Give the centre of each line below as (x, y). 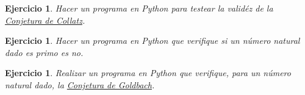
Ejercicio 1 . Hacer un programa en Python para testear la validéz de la (139, 8)
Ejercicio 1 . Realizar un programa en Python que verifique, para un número (148, 73)
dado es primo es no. (44, 52)
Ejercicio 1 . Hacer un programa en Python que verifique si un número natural (152, 40)
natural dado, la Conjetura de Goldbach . (80, 84)
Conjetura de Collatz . (45, 20)
